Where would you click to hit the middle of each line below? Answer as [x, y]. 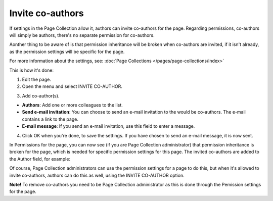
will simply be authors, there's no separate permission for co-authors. [82, 35]
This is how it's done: [32, 70]
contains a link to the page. [50, 119]
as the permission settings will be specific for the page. [67, 52]
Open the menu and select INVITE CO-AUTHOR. [72, 86]
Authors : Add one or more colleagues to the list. [73, 105]
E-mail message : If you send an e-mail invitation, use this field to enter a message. [108, 126]
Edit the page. [37, 79]
